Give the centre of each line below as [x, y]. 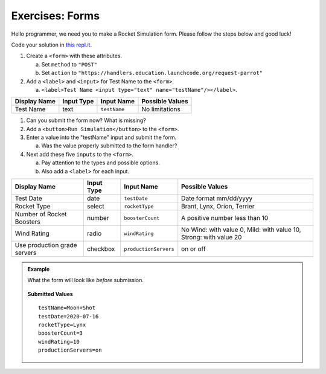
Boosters [27, 222]
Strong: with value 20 [212, 237]
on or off [193, 249]
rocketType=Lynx [62, 324]
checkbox [101, 249]
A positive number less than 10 [225, 218]
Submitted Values [50, 294]
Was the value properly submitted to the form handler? [109, 146]
